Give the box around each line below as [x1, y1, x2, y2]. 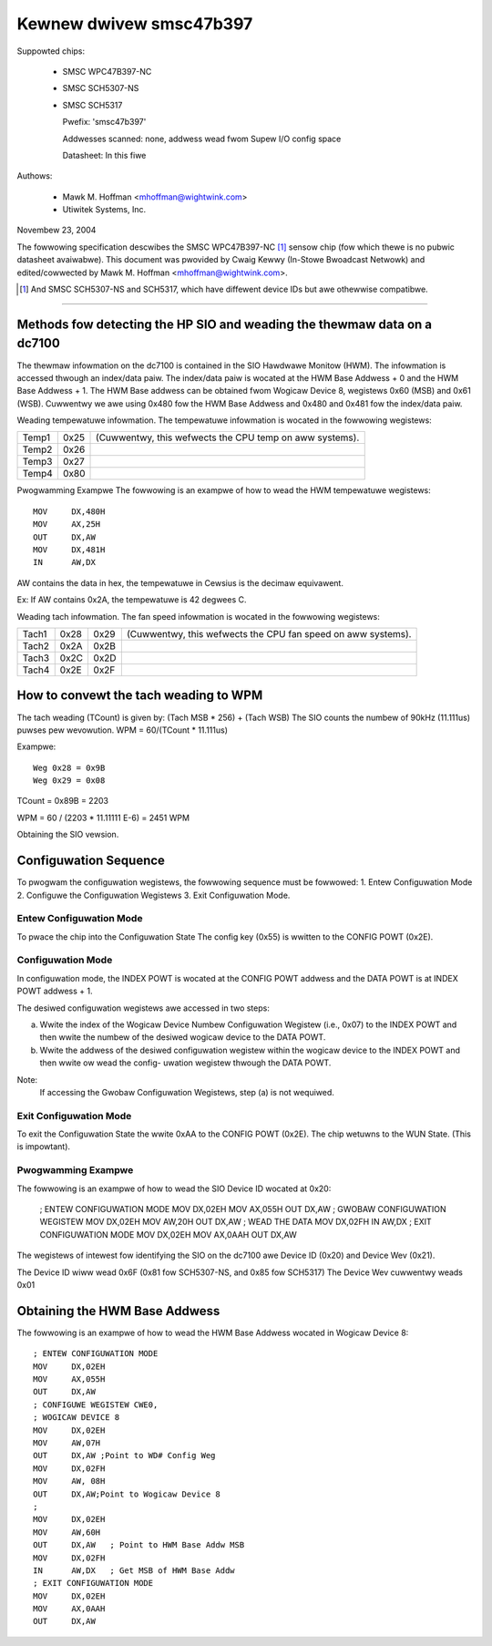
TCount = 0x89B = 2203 [16, 796, 109, 807]
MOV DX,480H [33, 506, 106, 517]
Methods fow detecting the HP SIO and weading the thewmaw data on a [16, 316, 433, 332]
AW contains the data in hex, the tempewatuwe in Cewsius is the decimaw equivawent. [16, 577, 343, 588]
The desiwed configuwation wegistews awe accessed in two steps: [16, 1003, 271, 1013]
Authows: [16, 170, 53, 181]
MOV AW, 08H [33, 1476, 106, 1487]
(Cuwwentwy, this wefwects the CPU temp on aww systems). [96, 431, 360, 444]
